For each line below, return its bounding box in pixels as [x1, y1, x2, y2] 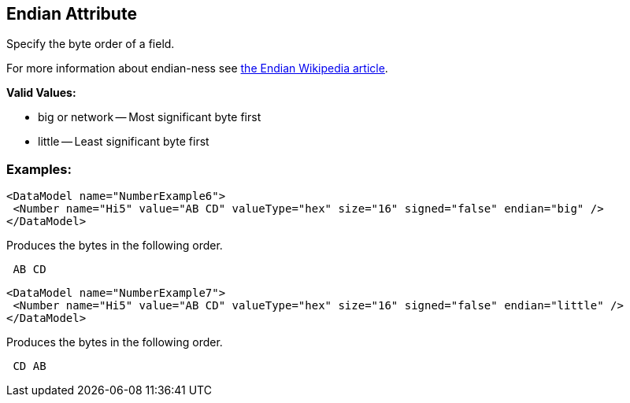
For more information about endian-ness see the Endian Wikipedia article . [6, 61, 388, 76]
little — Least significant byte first [38, 135, 209, 149]
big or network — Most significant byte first [38, 110, 261, 124]
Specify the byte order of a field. [6, 37, 175, 51]
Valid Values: [6, 86, 76, 100]
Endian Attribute [6, 4, 137, 24]
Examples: [6, 161, 72, 177]
